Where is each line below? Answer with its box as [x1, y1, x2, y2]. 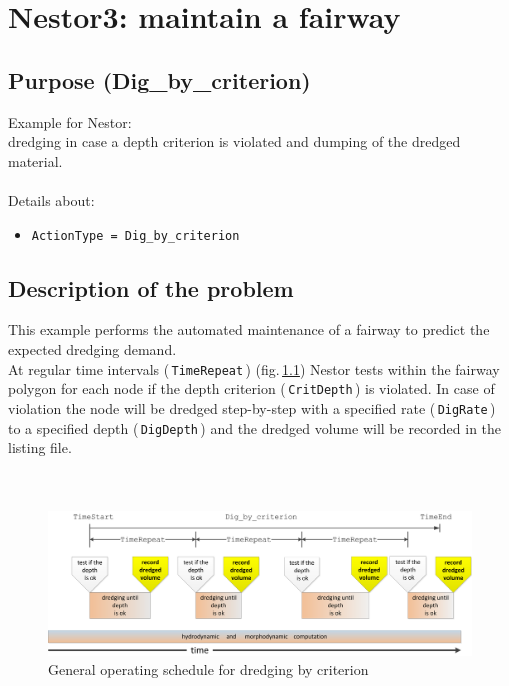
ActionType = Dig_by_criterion [31, 228, 240, 243]
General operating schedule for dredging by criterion [48, 659, 369, 680]
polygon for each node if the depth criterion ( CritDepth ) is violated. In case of [8, 378, 495, 399]
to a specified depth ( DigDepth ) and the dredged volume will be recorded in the [8, 417, 502, 438]
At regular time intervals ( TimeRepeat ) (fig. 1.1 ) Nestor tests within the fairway [8, 358, 500, 379]
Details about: [8, 189, 95, 210]
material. [8, 150, 63, 171]
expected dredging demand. [8, 339, 177, 359]
